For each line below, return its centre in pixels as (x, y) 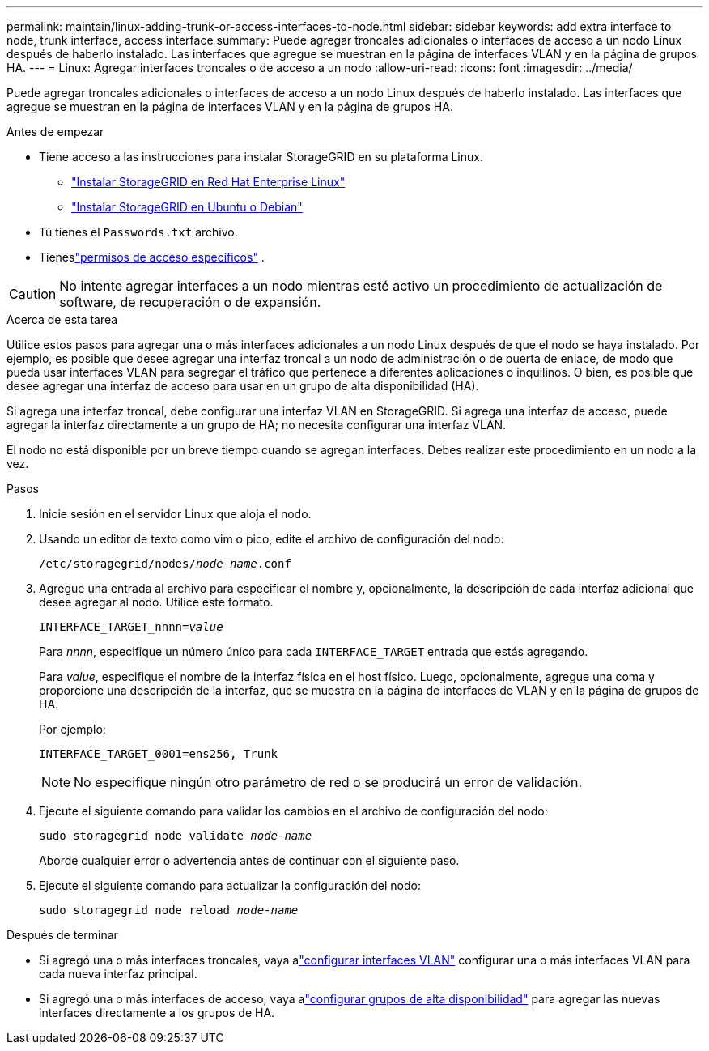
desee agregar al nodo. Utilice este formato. (156, 602)
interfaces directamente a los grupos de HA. (157, 1013)
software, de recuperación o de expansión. (190, 302)
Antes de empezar (55, 132)
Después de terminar (62, 935)
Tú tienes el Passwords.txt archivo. (138, 232)
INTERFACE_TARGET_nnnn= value (131, 627)
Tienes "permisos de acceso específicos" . (152, 257)
